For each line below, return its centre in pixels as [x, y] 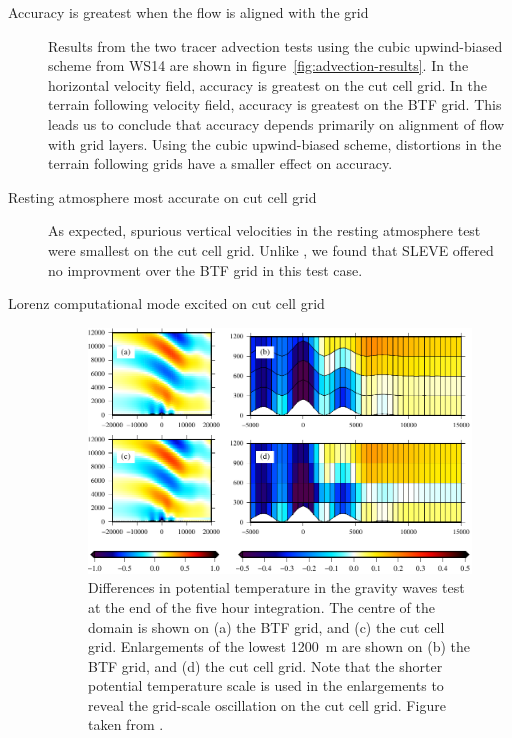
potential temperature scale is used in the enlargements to [266, 685]
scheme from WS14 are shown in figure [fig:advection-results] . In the [258, 65]
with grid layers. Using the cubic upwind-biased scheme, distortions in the [275, 143]
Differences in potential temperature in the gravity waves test [276, 587]
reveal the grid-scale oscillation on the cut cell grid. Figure [267, 704]
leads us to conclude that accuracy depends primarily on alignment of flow [276, 123]
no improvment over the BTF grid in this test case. [205, 269]
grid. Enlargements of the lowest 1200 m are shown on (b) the [279, 646]
